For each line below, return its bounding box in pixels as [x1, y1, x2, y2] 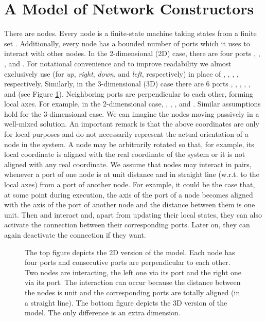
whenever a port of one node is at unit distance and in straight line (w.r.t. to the [4, 169, 259, 180]
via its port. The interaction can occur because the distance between [25, 277, 241, 288]
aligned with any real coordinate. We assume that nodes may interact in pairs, [4, 158, 252, 169]
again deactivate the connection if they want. [4, 229, 146, 240]
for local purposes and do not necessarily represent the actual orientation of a [4, 129, 249, 139]
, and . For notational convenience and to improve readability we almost [4, 58, 232, 68]
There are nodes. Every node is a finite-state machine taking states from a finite [4, 28, 257, 39]
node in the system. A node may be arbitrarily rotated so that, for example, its [4, 138, 254, 149]
